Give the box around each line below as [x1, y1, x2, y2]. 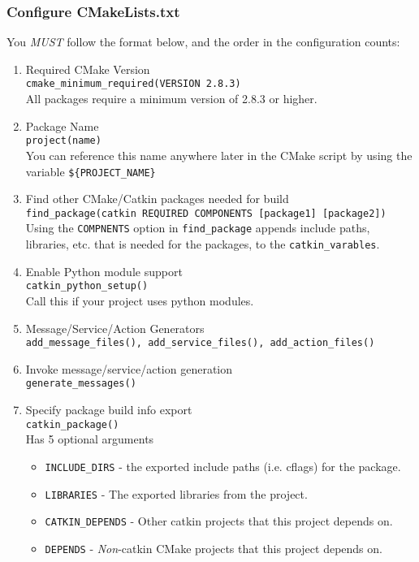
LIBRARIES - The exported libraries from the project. [45, 485, 308, 502]
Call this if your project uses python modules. [25, 292, 254, 309]
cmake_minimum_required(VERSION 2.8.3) [25, 78, 241, 90]
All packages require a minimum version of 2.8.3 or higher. [25, 90, 317, 107]
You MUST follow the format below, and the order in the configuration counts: [6, 33, 400, 50]
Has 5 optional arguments [25, 430, 154, 447]
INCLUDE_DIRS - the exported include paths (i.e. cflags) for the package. [45, 457, 401, 474]
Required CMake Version [25, 60, 150, 77]
